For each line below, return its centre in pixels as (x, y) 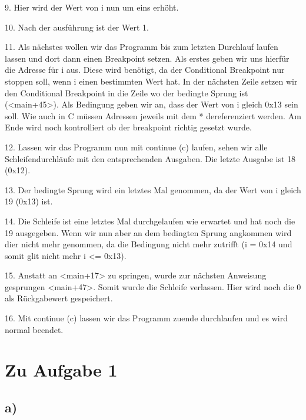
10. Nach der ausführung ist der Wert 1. (77, 27)
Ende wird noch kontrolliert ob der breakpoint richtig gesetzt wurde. (128, 127)
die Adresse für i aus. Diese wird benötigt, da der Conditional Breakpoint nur (145, 70)
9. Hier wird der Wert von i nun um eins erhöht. (92, 7)
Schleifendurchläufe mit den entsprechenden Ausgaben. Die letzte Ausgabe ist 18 (150, 158)
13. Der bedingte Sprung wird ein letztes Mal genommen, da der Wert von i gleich (153, 189)
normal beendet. (34, 329)
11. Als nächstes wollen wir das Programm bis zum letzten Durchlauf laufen (142, 47)
